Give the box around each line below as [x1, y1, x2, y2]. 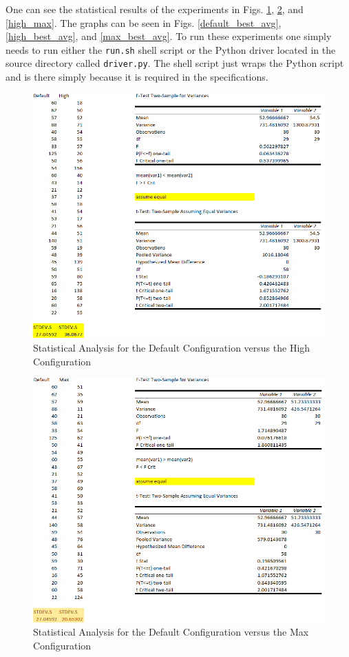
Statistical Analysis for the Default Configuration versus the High [33, 341, 310, 355]
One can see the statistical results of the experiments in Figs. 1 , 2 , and [6, 2, 304, 16]
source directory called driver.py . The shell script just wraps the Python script [6, 56, 344, 70]
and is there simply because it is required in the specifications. [6, 70, 268, 84]
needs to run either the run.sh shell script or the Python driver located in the [6, 42, 336, 57]
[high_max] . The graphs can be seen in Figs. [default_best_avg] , [6, 15, 282, 30]
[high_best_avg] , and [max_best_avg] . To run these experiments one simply [6, 29, 332, 43]
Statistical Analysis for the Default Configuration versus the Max [33, 625, 309, 639]
